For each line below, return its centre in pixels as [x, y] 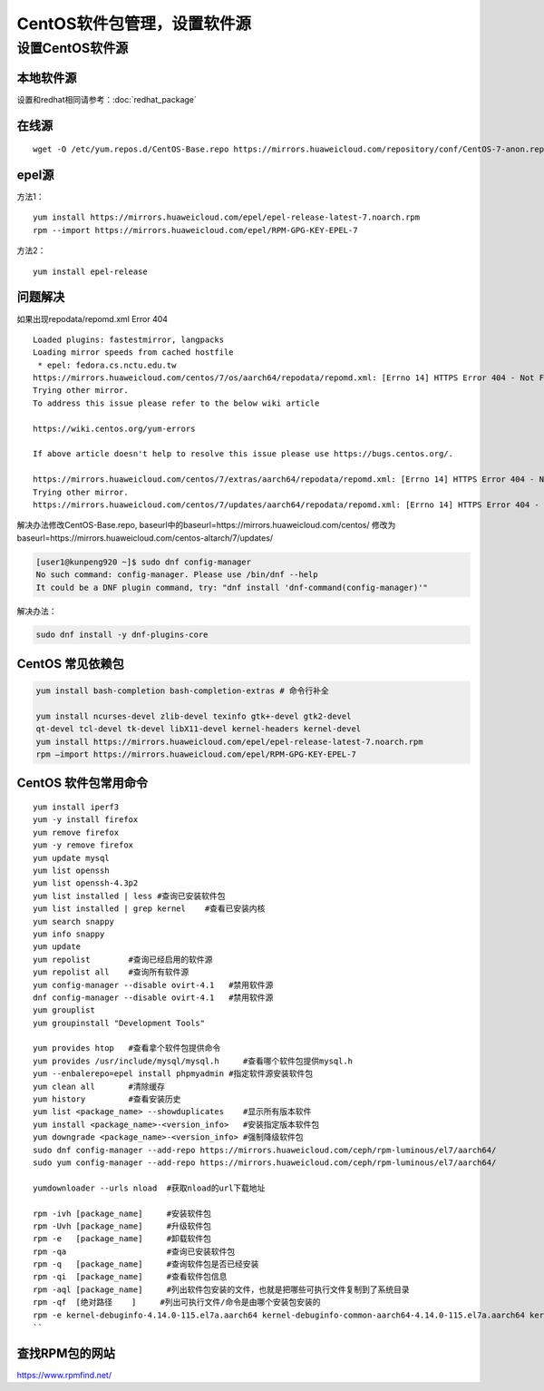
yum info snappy [69, 934]
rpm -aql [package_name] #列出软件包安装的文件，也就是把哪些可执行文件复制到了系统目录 [221, 1289]
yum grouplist [64, 1010]
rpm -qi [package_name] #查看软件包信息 [130, 1277]
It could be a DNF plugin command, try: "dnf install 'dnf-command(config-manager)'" [232, 587]
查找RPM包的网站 [66, 1353]
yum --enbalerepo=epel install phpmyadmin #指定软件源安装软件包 [173, 1074]
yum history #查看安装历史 [107, 1099]
